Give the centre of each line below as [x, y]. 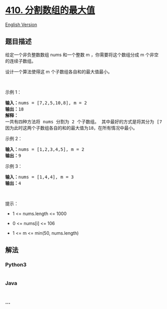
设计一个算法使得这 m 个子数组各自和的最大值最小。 [59, 71]
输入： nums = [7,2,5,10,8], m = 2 [46, 103]
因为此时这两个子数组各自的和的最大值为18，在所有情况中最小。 [71, 128]
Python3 [16, 265]
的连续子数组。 [20, 61]
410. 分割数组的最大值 [50, 10]
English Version [21, 24]
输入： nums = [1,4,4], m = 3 [39, 177]
